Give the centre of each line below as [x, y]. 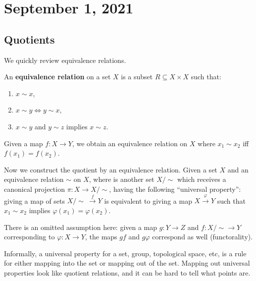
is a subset [137, 77]
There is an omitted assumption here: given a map [81, 227]
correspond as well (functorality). [203, 237]
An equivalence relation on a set [57, 77]
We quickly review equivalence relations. [65, 60]
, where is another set [122, 179]
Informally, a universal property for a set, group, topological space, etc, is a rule [125, 253]
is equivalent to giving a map [148, 200]
